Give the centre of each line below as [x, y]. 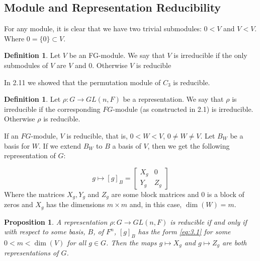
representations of [31, 253]
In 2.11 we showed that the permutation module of [82, 82]
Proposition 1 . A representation [56, 221]
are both [235, 243]
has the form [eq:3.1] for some [184, 232]
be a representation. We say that [173, 99]
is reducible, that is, [97, 135]
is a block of [226, 194]
